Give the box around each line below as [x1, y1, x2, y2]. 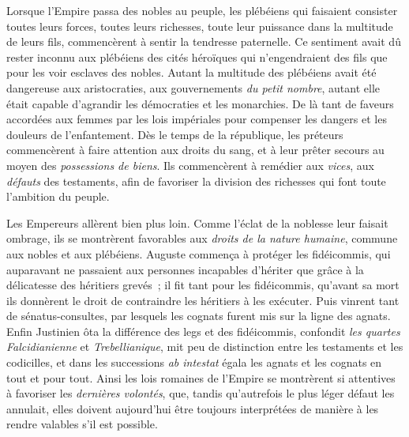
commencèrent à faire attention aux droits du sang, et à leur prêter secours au [6, 141, 385, 158]
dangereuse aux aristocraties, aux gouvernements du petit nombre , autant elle [6, 79, 381, 96]
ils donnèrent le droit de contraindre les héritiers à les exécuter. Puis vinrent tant [6, 292, 400, 308]
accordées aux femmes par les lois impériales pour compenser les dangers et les [6, 111, 387, 127]
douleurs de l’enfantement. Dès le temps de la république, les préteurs [6, 126, 343, 142]
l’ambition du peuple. [6, 188, 110, 205]
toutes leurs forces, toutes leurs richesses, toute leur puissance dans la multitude [6, 17, 393, 34]
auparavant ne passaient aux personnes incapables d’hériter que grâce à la [6, 261, 364, 277]
